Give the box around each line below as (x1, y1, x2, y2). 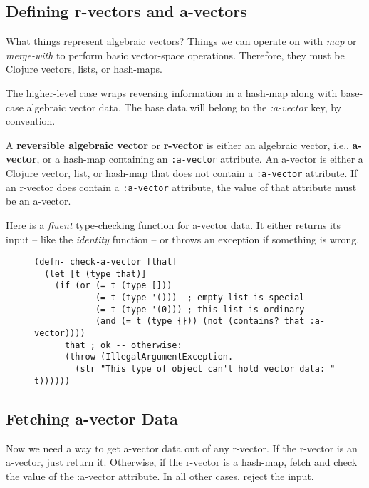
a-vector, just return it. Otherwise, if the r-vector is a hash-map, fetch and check (6, 454, 358, 469)
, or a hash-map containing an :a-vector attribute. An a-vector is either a (36, 151, 363, 166)
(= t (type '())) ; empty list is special (95, 293, 305, 303)
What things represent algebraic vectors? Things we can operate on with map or (6, 34, 357, 49)
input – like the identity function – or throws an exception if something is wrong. (6, 231, 360, 246)
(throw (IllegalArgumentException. (64, 352, 234, 362)
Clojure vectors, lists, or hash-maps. (6, 61, 162, 76)
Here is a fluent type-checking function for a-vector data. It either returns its (6, 217, 341, 232)
